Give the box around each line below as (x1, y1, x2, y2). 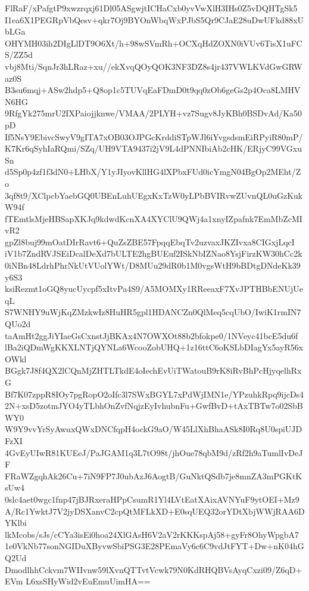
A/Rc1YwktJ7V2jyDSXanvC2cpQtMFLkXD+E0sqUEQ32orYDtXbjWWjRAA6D (5, 504, 305, 517)
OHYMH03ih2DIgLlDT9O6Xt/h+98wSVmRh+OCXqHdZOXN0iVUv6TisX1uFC (5, 36, 302, 49)
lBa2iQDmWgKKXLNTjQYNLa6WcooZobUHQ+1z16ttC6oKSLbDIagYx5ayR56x (5, 341, 304, 353)
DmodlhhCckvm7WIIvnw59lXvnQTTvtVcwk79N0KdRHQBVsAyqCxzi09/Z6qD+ (5, 563, 302, 575)
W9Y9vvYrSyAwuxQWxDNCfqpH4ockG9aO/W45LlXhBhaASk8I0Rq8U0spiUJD (5, 423, 302, 435)
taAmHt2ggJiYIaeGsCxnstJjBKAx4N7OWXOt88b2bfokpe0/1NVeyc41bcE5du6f (5, 329, 298, 341)
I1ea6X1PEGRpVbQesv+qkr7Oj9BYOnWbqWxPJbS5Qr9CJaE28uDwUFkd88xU (5, 13, 304, 26)
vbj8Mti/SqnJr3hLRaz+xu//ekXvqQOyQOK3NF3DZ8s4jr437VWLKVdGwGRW (5, 60, 302, 72)
